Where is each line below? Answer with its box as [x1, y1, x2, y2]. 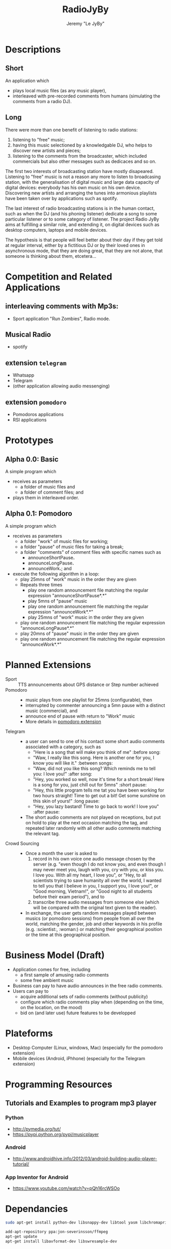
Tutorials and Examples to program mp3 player [5, 1099, 157, 1108]
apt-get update [5, 1234, 38, 1239]
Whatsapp [12, 372, 35, 378]
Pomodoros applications [12, 411, 64, 417]
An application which [5, 78, 49, 84]
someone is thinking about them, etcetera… [5, 253, 97, 259]
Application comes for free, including [12, 966, 91, 972]
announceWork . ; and [27, 565, 72, 571]
